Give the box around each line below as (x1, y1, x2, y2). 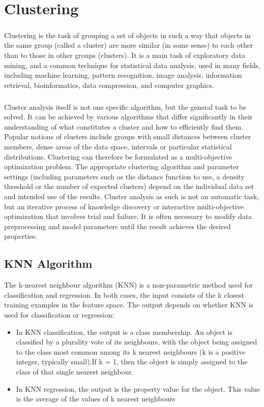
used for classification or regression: (4, 309, 114, 320)
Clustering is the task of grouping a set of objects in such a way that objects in (4, 29, 251, 40)
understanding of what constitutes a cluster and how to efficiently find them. (4, 121, 244, 132)
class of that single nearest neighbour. (16, 366, 134, 377)
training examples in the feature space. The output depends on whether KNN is (4, 299, 254, 310)
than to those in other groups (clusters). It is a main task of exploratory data (4, 49, 245, 60)
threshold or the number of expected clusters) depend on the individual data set (4, 181, 254, 192)
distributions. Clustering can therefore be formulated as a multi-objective (4, 151, 232, 162)
